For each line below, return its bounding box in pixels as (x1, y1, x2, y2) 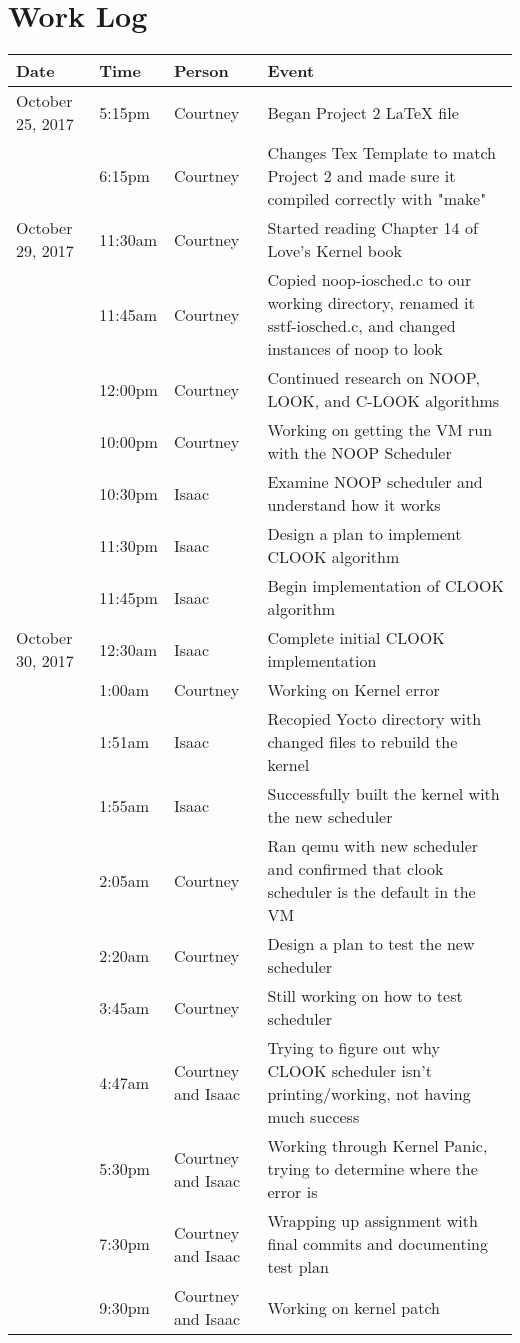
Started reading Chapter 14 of (267, 216, 478, 240)
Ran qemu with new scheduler (267, 834, 479, 858)
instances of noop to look (267, 337, 443, 361)
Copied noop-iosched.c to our (267, 268, 472, 292)
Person (173, 59, 229, 83)
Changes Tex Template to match (267, 141, 496, 165)
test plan (267, 1255, 329, 1279)
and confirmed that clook (267, 857, 444, 881)
